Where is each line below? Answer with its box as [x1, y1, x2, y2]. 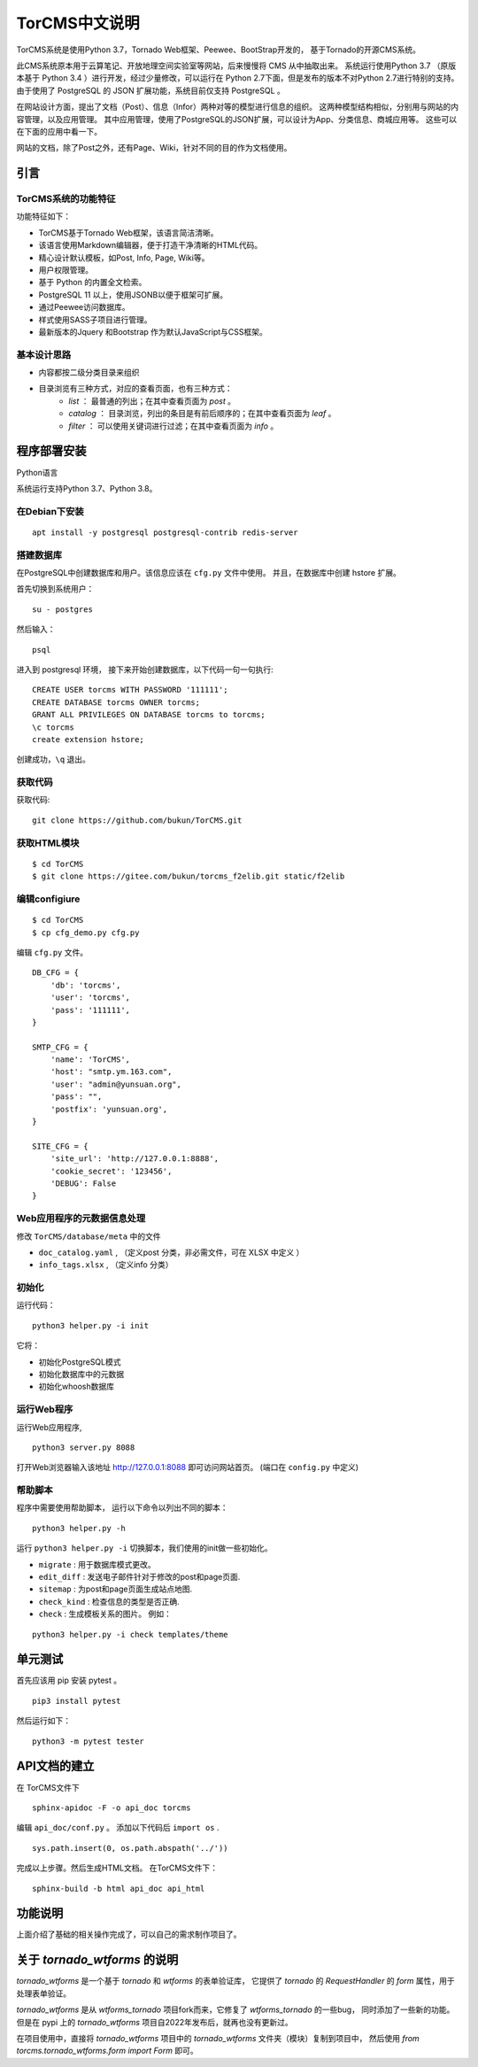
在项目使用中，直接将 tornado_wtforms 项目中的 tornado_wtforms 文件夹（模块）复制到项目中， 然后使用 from [16, 2032, 420, 2043]
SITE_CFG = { [32, 1141, 89, 1151]
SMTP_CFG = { [32, 1041, 89, 1052]
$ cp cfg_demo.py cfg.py [32, 927, 140, 938]
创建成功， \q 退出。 [16, 754, 90, 765]
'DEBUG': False [50, 1178, 117, 1188]
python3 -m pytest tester [32, 1736, 145, 1746]
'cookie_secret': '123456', [50, 1165, 173, 1176]
